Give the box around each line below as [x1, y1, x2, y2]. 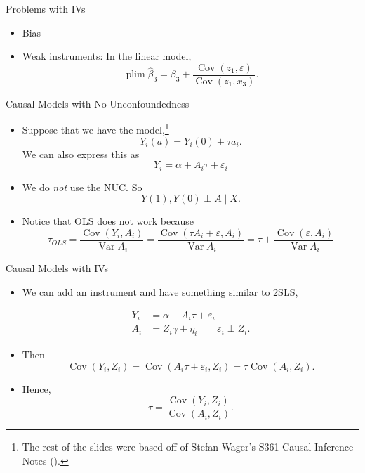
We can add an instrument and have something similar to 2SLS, [22, 285, 298, 299]
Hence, [22, 381, 51, 396]
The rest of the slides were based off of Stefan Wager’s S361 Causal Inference [22, 439, 354, 454]
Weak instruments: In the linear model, [22, 48, 192, 63]
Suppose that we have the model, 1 [22, 120, 169, 137]
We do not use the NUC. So [22, 179, 142, 194]
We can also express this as [22, 146, 140, 161]
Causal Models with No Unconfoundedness [6, 96, 190, 110]
